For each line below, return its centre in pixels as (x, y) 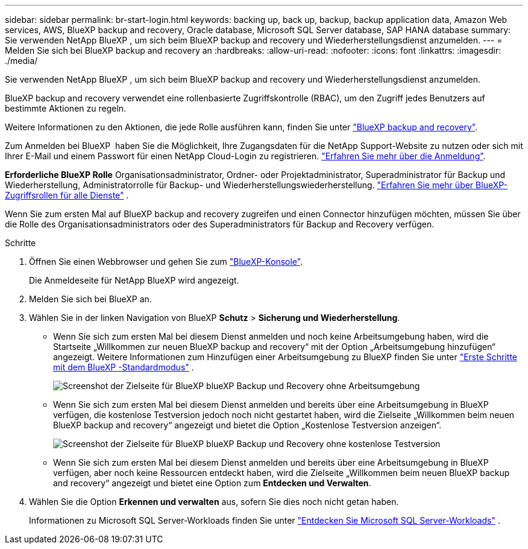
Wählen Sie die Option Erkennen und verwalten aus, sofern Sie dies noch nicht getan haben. (214, 502)
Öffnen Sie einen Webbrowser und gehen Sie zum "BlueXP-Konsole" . (166, 262)
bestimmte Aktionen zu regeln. (66, 108)
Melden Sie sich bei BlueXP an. (90, 299)
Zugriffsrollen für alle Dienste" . (67, 195)
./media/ (21, 61)
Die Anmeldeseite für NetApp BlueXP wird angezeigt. (134, 280)
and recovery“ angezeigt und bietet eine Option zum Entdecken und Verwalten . (212, 483)
